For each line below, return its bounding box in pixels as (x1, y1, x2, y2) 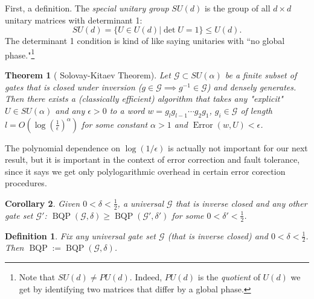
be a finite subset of (225, 69, 297, 81)
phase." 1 (5, 46, 35, 61)
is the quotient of (197, 271, 260, 283)
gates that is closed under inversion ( (5, 80, 142, 93)
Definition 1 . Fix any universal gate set (5, 229, 156, 242)
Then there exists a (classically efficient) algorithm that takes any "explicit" (5, 92, 283, 105)
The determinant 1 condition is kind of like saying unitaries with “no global (5, 34, 285, 47)
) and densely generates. (207, 80, 296, 93)
